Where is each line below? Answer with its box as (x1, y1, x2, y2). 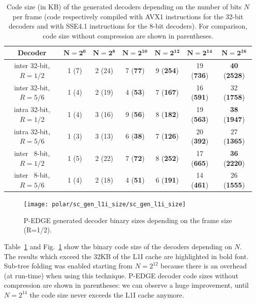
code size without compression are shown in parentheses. (42, 30, 214, 40)
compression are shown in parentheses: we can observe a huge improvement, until (4, 280, 249, 290)
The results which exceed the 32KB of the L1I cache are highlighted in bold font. (4, 251, 249, 261)
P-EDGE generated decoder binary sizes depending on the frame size (24, 215, 232, 225)
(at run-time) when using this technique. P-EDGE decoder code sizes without (4, 270, 239, 280)
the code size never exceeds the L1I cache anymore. (30, 289, 184, 300)
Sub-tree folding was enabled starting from (4, 261, 133, 271)
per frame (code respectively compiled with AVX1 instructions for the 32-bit (12, 11, 244, 21)
